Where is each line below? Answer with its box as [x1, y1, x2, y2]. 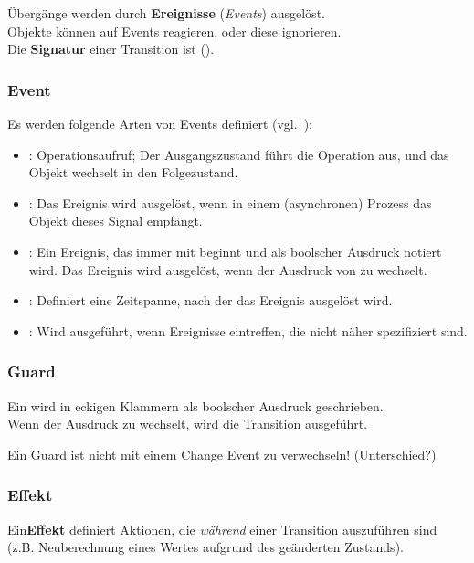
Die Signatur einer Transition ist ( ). [7, 39, 215, 58]
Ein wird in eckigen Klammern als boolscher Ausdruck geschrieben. [7, 396, 384, 415]
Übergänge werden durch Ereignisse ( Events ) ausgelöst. [7, 4, 325, 22]
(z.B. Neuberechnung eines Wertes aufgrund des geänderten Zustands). [7, 537, 404, 557]
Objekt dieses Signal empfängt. [28, 211, 203, 230]
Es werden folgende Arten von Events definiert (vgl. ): [7, 114, 312, 133]
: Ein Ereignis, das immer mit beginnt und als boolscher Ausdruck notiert [28, 241, 442, 260]
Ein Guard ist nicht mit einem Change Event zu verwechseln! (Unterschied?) [7, 444, 437, 463]
